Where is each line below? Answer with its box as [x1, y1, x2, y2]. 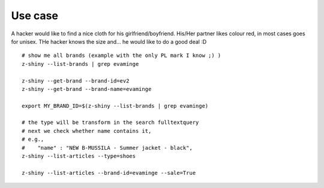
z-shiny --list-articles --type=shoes [22, 153, 136, 160]
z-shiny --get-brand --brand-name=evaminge [22, 86, 152, 92]
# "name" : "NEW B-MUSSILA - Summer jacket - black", [22, 144, 193, 151]
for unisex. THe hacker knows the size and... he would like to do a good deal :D [11, 38, 207, 45]
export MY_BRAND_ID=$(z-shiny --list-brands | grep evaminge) [22, 102, 209, 109]
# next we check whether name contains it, [22, 128, 152, 134]
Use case [11, 9, 58, 22]
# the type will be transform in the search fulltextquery [22, 119, 199, 126]
